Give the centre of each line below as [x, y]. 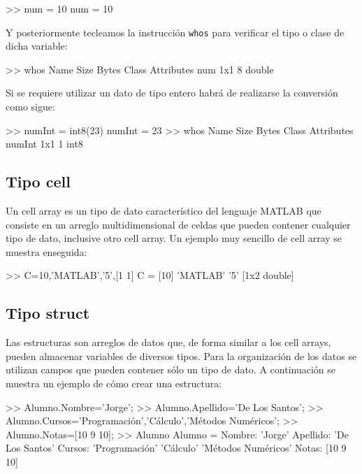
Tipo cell [38, 181]
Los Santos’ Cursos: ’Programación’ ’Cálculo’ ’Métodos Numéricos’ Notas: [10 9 [176, 448]
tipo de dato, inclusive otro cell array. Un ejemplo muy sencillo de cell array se [174, 238]
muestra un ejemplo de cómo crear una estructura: [114, 383]
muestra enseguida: [46, 251]
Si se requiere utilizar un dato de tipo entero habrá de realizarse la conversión [172, 93]
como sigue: [30, 107]
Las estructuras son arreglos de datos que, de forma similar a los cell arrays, [168, 342]
